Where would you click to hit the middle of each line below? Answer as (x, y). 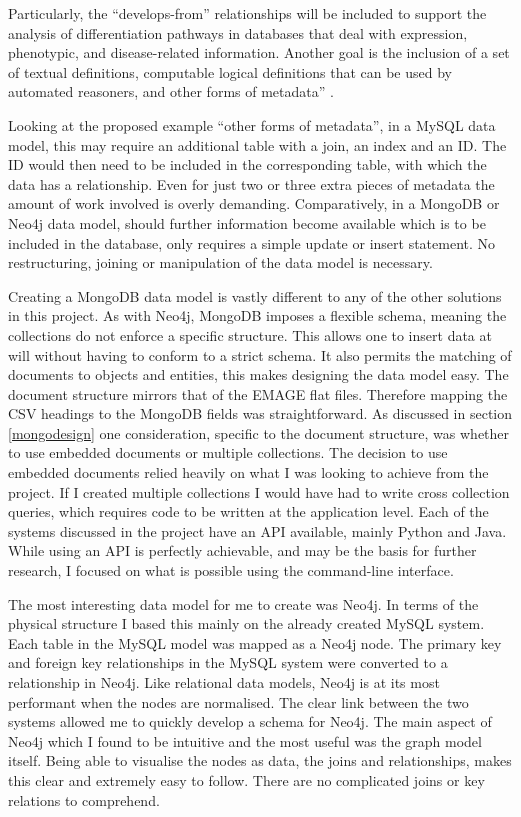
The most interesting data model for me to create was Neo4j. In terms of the (243, 603)
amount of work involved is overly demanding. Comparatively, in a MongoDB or (254, 203)
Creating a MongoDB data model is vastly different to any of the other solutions (255, 295)
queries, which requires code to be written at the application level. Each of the (248, 511)
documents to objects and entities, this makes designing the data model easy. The (258, 374)
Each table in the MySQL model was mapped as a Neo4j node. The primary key (255, 642)
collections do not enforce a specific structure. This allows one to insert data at (250, 334)
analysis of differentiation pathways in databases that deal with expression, (238, 32)
